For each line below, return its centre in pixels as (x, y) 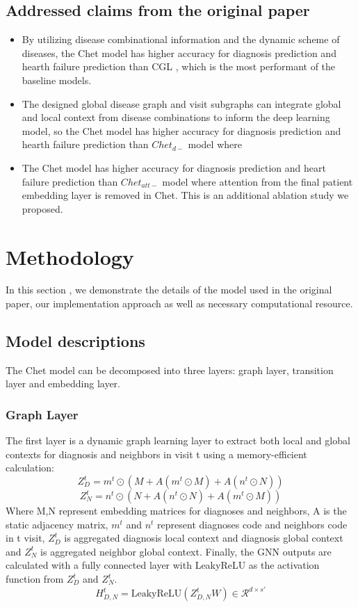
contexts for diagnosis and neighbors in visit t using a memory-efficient (156, 454)
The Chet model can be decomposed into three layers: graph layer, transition (170, 370)
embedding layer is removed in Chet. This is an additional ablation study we (185, 195)
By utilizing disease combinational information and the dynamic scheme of (181, 39)
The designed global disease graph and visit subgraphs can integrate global (181, 103)
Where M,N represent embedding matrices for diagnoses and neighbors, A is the (176, 511)
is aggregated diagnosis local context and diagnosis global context (204, 538)
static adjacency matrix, (57, 524)
